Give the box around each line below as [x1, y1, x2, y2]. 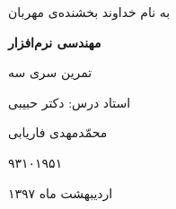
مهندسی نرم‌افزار [8, 32, 101, 51]
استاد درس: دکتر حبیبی [8, 92, 131, 111]
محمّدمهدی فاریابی [8, 123, 108, 142]
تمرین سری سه [8, 63, 92, 82]
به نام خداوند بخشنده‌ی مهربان [8, 3, 171, 21]
